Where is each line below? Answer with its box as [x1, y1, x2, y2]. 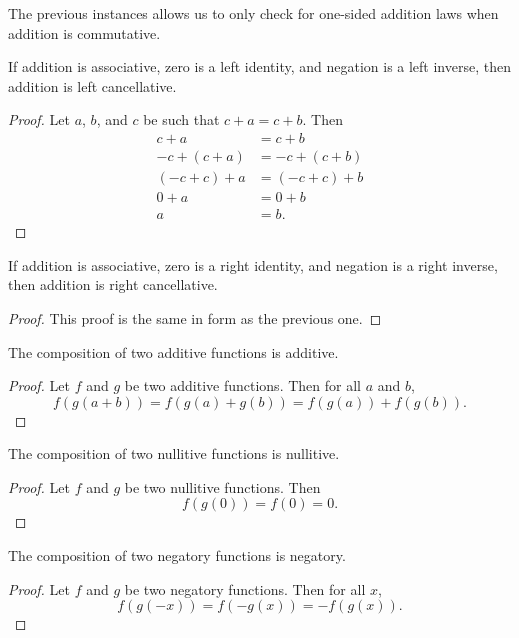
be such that [143, 109, 220, 130]
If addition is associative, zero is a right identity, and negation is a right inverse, [8, 254, 498, 275]
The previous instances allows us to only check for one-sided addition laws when [8, 3, 499, 23]
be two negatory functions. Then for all [124, 578, 366, 599]
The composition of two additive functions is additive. [8, 341, 339, 362]
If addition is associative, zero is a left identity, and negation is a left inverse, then [8, 56, 511, 77]
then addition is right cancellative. [8, 274, 218, 295]
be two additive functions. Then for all [124, 375, 361, 396]
